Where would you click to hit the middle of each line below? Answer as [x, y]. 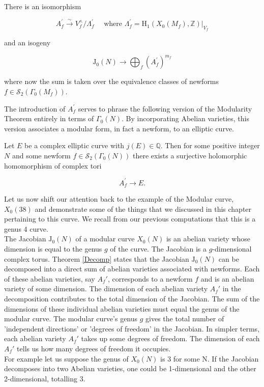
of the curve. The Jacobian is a [158, 249]
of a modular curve [105, 239]
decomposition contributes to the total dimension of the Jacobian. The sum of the [132, 299]
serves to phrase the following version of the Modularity [165, 108]
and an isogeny [27, 43]
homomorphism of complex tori [53, 165]
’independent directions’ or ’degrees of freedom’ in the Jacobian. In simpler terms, [132, 328]
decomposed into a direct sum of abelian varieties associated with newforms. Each [132, 269]
